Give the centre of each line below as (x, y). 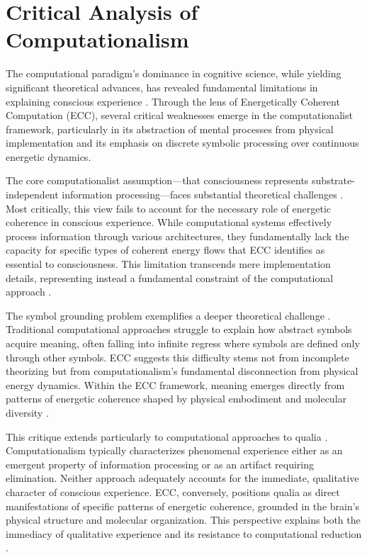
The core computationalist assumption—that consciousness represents (157, 180)
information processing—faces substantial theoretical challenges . (203, 195)
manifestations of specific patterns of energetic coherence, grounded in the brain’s (183, 506)
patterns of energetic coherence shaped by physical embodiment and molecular (176, 399)
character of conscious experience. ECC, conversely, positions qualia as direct (173, 491)
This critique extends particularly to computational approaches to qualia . (167, 436)
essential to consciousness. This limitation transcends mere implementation (168, 264)
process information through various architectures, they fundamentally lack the (177, 236)
